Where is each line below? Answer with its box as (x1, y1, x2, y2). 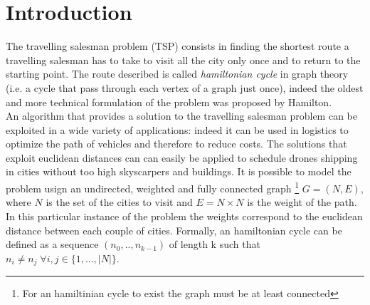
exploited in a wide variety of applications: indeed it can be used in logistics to (6, 122, 349, 137)
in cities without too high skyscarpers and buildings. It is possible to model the (6, 164, 351, 179)
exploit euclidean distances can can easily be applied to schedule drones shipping (6, 150, 358, 165)
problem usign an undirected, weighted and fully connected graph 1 (6, 179, 300, 195)
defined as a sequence (6, 237, 99, 252)
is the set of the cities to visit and (46, 195, 193, 210)
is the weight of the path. (247, 195, 357, 210)
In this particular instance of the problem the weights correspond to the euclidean (6, 208, 363, 223)
